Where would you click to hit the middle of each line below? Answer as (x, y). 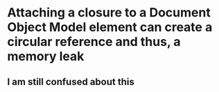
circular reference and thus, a (94, 42)
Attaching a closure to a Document (109, 13)
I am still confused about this (71, 81)
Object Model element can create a (110, 27)
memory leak (46, 57)
